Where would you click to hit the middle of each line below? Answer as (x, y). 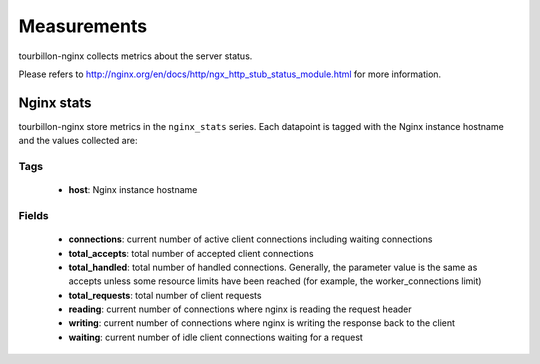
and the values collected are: (78, 141)
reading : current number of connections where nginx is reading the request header (240, 309)
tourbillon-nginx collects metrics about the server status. (135, 56)
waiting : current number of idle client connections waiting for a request (216, 337)
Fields (33, 215)
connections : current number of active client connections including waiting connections (250, 239)
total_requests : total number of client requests (165, 295)
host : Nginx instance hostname (133, 190)
